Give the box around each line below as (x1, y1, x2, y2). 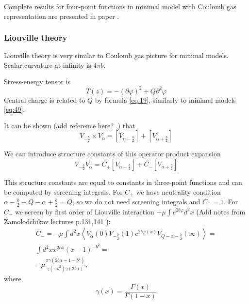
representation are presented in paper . (4, 11, 119, 21)
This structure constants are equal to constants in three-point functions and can (4, 177, 242, 187)
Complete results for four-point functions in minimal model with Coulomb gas (4, 1, 236, 11)
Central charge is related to (4, 94, 85, 105)
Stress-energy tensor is (4, 76, 70, 86)
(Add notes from (196, 206, 246, 216)
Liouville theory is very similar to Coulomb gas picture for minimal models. (4, 50, 229, 61)
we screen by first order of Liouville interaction (15, 206, 154, 216)
